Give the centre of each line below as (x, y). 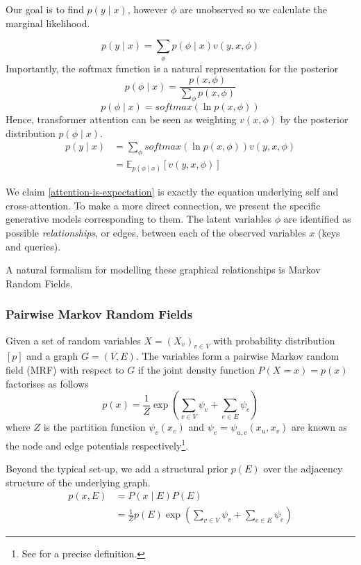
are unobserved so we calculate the (253, 9)
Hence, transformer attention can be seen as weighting (121, 119)
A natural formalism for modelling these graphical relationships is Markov (163, 270)
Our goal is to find (45, 9)
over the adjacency (303, 469)
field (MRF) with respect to (65, 369)
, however (148, 9)
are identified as (317, 219)
